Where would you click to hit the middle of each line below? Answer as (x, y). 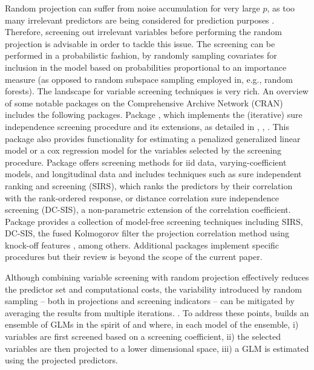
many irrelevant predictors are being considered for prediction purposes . (140, 20)
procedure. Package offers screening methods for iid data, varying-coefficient (146, 162)
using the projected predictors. (61, 360)
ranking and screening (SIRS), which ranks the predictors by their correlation (149, 185)
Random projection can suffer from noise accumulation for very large (132, 8)
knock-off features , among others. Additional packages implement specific (142, 245)
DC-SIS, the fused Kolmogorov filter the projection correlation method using (147, 233)
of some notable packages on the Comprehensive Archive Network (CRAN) (144, 102)
